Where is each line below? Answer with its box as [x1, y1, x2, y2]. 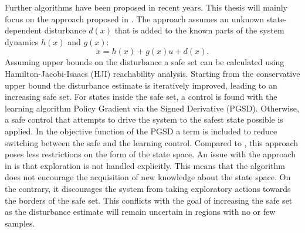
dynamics [5, 35, 39, 48]
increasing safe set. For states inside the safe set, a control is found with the [5, 90, 277, 103]
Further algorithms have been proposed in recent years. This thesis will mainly [5, 1, 287, 13]
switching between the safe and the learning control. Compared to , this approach [5, 136, 299, 148]
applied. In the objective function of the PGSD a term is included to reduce [5, 124, 277, 137]
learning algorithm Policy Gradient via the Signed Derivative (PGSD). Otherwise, [5, 102, 299, 114]
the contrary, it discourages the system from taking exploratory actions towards [5, 182, 291, 194]
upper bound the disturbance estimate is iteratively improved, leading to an [5, 79, 277, 91]
